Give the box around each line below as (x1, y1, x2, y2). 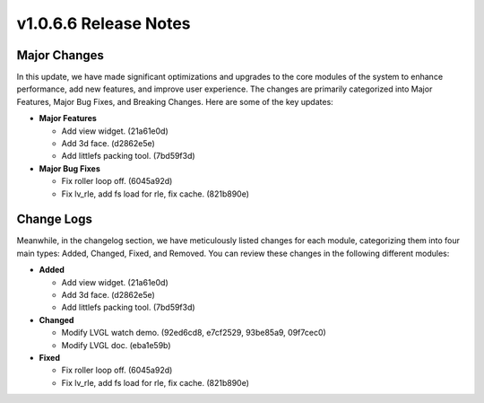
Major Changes (16, 48, 105, 63)
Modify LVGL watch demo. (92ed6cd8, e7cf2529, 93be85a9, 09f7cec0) (61, 328, 326, 338)
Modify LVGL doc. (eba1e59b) (61, 339, 171, 350)
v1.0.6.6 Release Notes (16, 13, 192, 33)
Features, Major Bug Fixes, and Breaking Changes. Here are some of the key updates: (16, 96, 333, 107)
